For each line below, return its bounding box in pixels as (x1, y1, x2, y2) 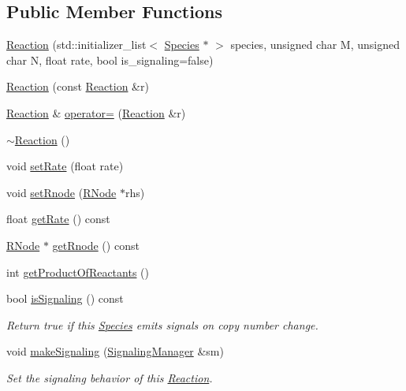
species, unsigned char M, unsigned (230, 36, 400, 53)
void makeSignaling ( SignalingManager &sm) (6, 343, 224, 359)
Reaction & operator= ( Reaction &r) (6, 104, 186, 121)
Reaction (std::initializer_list (6, 36, 147, 53)
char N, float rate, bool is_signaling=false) (6, 51, 214, 68)
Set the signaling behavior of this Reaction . (6, 369, 213, 385)
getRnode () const (52, 236, 140, 253)
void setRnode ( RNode (6, 184, 117, 200)
